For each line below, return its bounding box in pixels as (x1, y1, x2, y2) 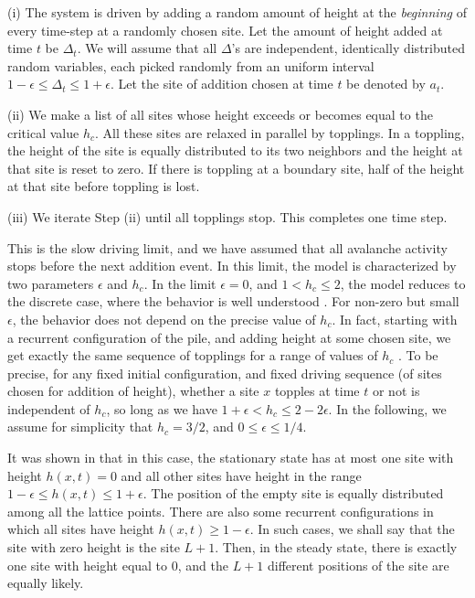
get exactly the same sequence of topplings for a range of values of (7, 346, 378, 365)
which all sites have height (7, 519, 154, 539)
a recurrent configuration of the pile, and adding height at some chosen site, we (7, 327, 451, 347)
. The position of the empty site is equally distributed (142, 484, 444, 503)
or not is (372, 381, 420, 400)
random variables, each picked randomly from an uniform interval (7, 56, 375, 75)
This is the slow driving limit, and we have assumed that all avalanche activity (7, 238, 448, 257)
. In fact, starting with (332, 309, 458, 328)
